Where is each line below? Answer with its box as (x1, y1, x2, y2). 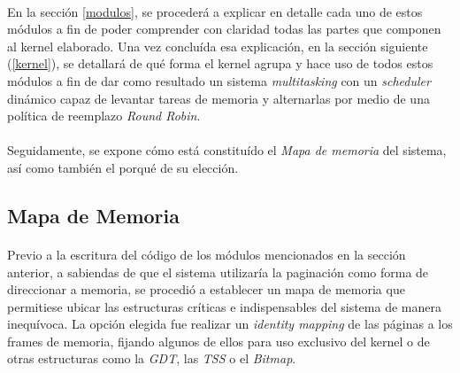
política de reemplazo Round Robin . (7, 106, 201, 125)
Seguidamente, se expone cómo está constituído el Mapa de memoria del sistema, (7, 141, 447, 159)
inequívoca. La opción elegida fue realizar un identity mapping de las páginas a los (7, 315, 453, 333)
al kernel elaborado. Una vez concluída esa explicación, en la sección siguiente (7, 36, 428, 55)
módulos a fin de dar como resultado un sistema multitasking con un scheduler (7, 71, 431, 89)
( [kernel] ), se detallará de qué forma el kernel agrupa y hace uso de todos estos (7, 54, 433, 73)
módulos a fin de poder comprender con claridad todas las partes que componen (7, 19, 441, 38)
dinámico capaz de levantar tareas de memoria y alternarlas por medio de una (7, 89, 430, 107)
